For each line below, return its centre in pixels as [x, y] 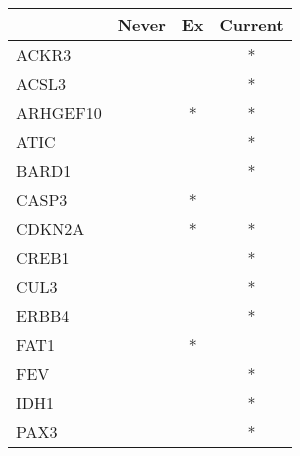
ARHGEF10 [59, 112]
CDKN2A [50, 228]
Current [251, 24]
